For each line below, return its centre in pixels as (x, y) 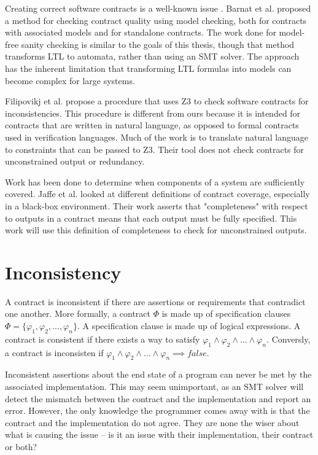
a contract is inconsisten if (54, 352)
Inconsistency (63, 272)
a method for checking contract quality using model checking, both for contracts (156, 20)
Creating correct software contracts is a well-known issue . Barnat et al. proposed (158, 8)
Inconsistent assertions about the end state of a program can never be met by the (158, 374)
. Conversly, (289, 339)
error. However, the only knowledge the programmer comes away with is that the (157, 410)
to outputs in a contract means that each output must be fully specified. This (151, 218)
